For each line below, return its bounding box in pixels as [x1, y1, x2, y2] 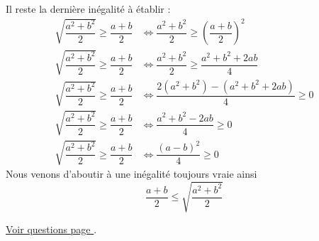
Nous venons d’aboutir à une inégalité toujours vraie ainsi [6, 166, 257, 181]
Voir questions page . [6, 221, 97, 236]
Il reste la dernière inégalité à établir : [6, 1, 171, 16]
